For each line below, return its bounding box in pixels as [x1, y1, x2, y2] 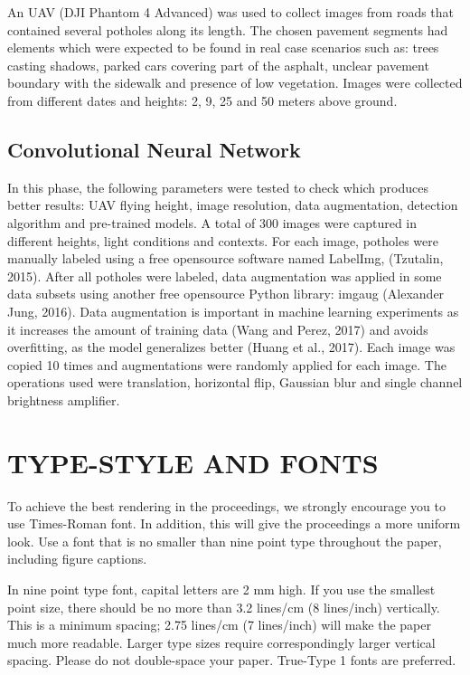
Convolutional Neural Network [7, 135, 301, 163]
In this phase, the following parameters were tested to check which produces [7, 177, 428, 196]
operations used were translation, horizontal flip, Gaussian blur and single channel [7, 373, 463, 392]
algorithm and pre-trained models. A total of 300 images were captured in [7, 213, 418, 232]
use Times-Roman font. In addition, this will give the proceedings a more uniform [7, 514, 461, 533]
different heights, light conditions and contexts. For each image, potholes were [7, 231, 438, 250]
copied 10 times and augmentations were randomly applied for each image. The [7, 355, 446, 374]
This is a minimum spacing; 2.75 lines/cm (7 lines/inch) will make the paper [7, 615, 431, 634]
